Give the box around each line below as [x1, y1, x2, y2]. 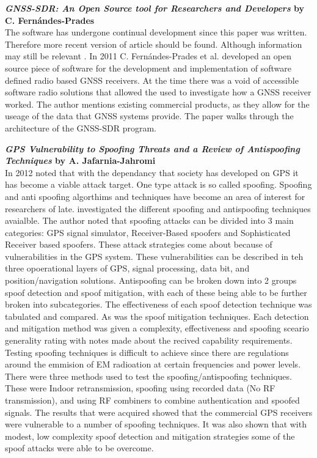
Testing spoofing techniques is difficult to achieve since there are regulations [5, 345, 289, 358]
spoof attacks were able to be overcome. [5, 441, 154, 454]
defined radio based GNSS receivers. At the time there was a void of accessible [5, 73, 299, 86]
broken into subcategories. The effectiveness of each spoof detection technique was [5, 298, 312, 311]
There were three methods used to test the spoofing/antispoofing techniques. [5, 369, 292, 382]
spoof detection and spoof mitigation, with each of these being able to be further [5, 286, 307, 298]
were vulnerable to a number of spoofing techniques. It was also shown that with [5, 418, 307, 430]
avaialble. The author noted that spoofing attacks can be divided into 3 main [5, 214, 294, 227]
